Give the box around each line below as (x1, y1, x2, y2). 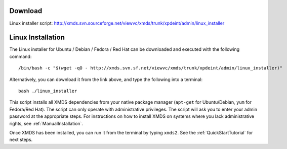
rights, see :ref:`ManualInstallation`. (9, 120, 84, 126)
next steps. (9, 136, 33, 143)
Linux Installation (9, 33, 65, 42)
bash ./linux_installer (18, 88, 77, 94)
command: (9, 53, 32, 59)
